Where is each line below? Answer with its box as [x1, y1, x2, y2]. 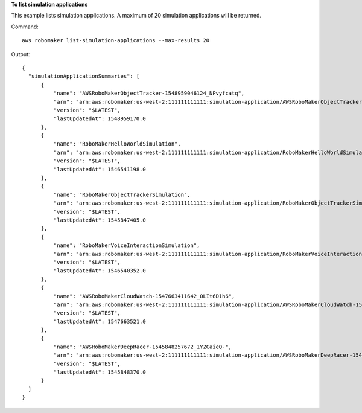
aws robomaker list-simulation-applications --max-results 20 [22, 37, 210, 44]
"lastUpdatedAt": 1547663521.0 [53, 318, 146, 325]
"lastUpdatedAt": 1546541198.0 [53, 166, 146, 173]
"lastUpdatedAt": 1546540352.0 [53, 267, 146, 274]
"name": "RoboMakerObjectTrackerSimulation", [53, 191, 191, 198]
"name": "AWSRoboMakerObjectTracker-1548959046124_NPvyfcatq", [53, 90, 245, 97]
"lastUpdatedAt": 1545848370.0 [53, 369, 146, 376]
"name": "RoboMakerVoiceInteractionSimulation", [53, 242, 200, 249]
